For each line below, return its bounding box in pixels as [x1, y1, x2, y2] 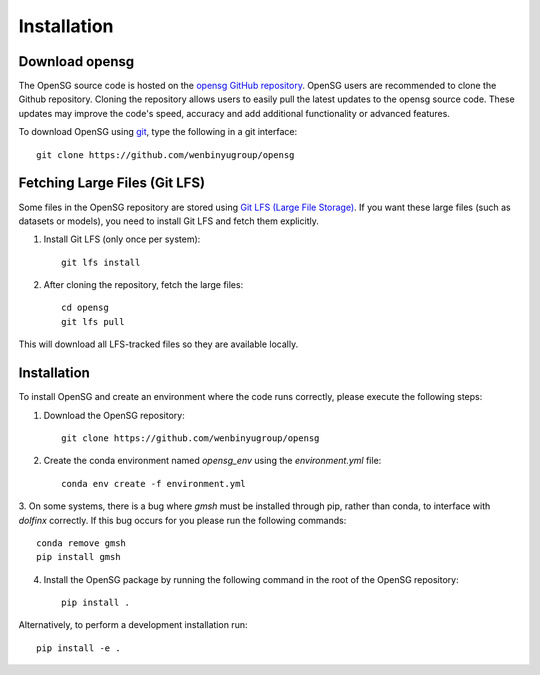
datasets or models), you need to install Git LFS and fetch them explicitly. [18, 215, 319, 227]
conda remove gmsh [36, 537, 127, 549]
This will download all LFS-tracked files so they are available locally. [18, 338, 299, 350]
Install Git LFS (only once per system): [43, 233, 201, 245]
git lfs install [61, 256, 141, 268]
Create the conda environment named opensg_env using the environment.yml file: [43, 455, 382, 467]
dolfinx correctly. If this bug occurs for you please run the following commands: [18, 514, 347, 526]
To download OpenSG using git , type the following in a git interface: [18, 126, 298, 138]
